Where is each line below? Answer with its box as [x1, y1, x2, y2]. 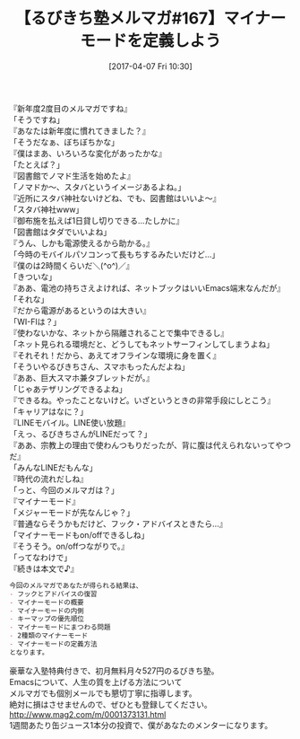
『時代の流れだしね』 [9, 473, 88, 484]
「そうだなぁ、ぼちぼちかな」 [9, 136, 119, 147]
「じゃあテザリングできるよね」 [9, 383, 127, 394]
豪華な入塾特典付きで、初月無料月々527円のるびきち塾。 [9, 665, 219, 676]
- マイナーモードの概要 [9, 598, 84, 607]
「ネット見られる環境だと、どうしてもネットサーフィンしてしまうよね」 [9, 339, 275, 349]
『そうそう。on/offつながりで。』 [9, 541, 130, 551]
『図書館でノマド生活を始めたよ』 [9, 170, 135, 180]
